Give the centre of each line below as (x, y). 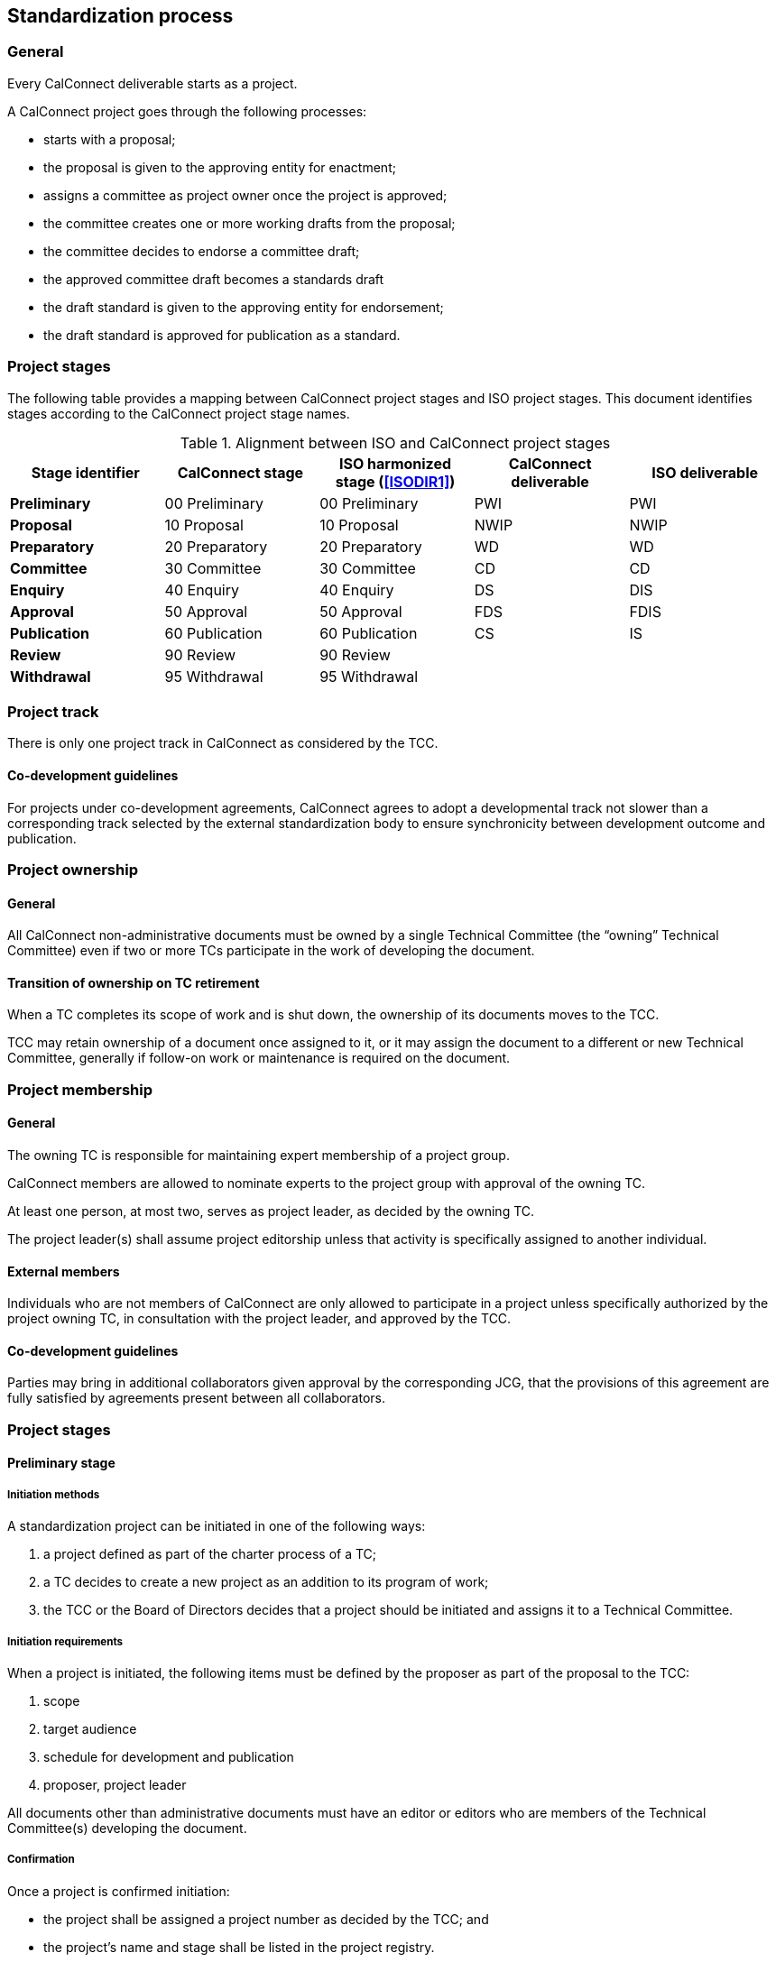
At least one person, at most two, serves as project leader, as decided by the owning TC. (271, 1211)
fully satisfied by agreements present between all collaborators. (196, 1398)
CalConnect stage (240, 472)
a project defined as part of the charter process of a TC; (210, 1554)
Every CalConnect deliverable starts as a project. (152, 83)
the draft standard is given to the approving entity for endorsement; (244, 307)
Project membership (80, 1089)
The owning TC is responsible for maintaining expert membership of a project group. (259, 1155)
